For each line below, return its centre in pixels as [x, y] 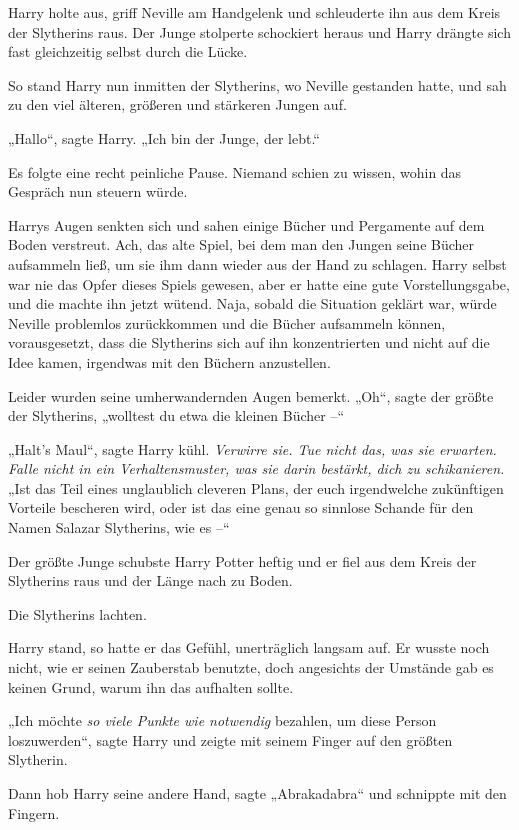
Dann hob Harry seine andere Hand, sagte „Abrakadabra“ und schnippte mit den [257, 793]
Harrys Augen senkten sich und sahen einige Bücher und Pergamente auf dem [246, 224]
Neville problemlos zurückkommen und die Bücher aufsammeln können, [227, 322]
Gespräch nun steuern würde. [98, 191]
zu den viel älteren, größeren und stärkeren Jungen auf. [177, 104]
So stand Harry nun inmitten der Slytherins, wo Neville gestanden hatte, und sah [257, 84]
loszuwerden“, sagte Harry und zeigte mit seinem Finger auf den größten [230, 739]
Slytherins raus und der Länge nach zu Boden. [150, 580]
